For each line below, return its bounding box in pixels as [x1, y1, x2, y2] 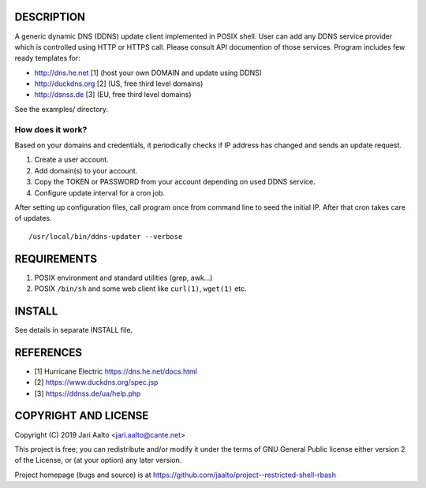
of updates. [14, 214, 52, 223]
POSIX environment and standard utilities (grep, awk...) [34, 273, 213, 282]
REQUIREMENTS [14, 252, 98, 266]
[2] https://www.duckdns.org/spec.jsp [34, 378, 159, 387]
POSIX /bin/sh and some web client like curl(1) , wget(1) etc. [34, 284, 248, 293]
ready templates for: [14, 54, 80, 63]
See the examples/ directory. [14, 104, 109, 114]
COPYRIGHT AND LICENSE [14, 409, 149, 423]
